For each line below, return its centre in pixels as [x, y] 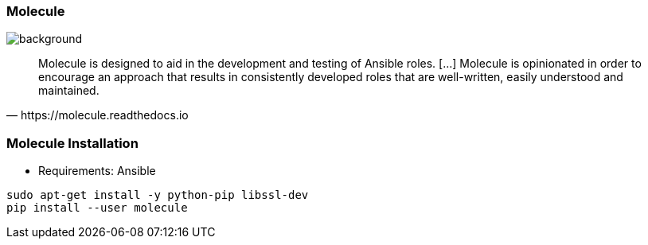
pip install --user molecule [97, 208]
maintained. [69, 91]
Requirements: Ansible [97, 171]
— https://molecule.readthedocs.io [98, 115]
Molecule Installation [72, 143]
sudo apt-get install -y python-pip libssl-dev [158, 195]
